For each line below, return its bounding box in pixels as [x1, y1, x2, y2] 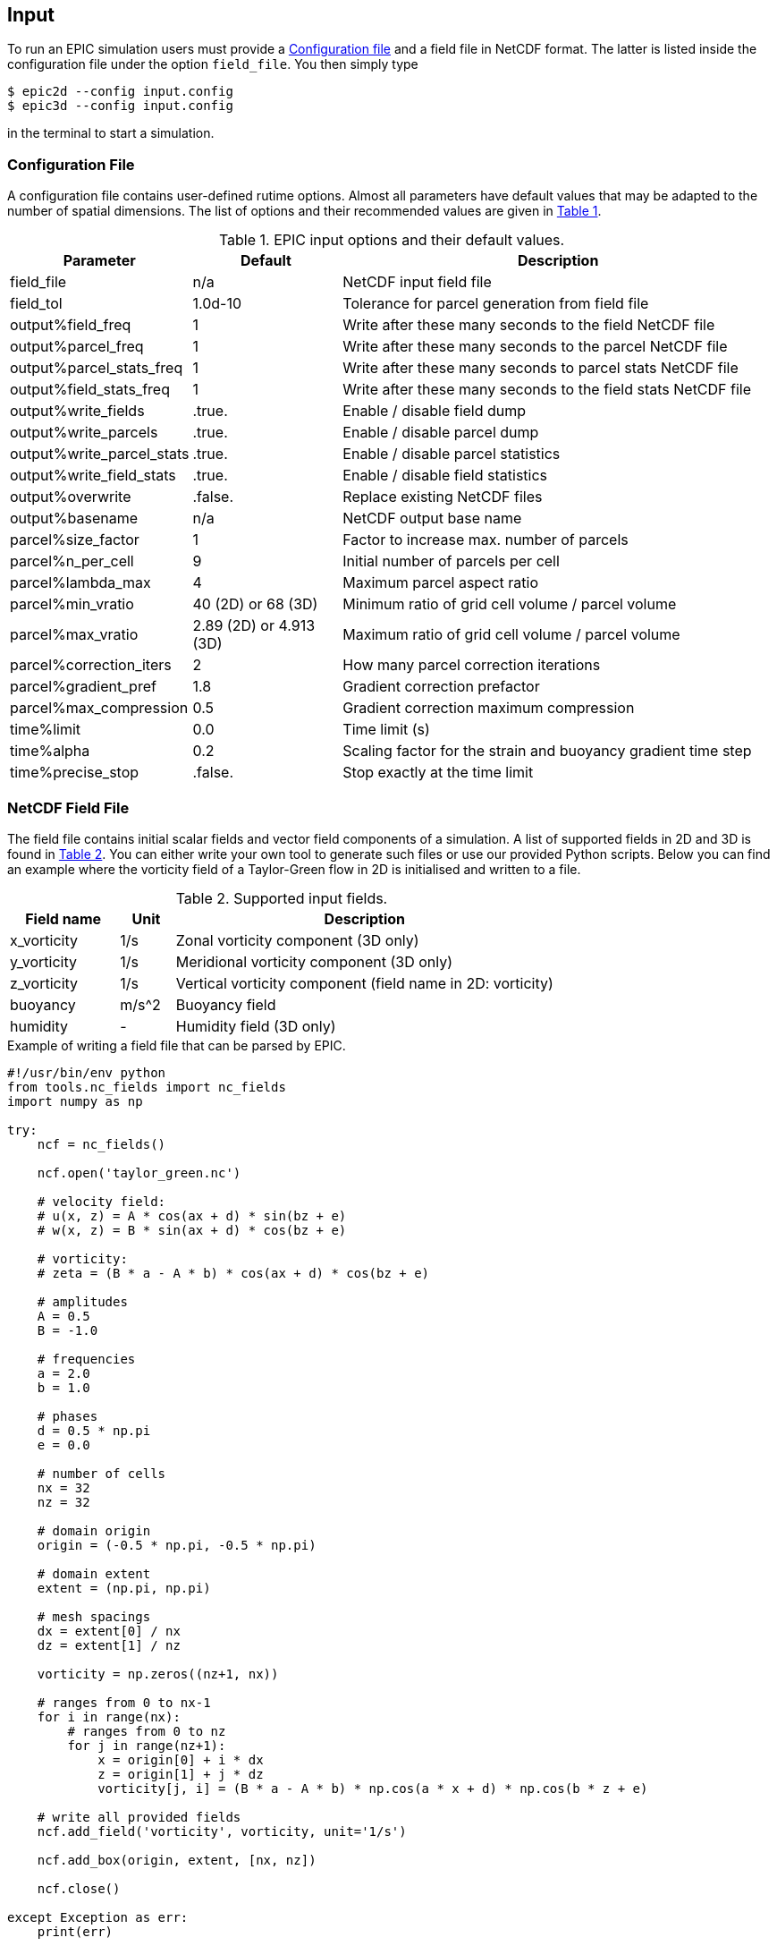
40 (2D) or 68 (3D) [192, 595, 318, 614]
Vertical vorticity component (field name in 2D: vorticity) [175, 973, 553, 992]
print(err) [37, 1924, 114, 1939]
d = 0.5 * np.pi [37, 1423, 151, 1438]
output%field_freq [10, 316, 131, 335]
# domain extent [37, 1566, 151, 1581]
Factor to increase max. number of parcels [342, 531, 629, 549]
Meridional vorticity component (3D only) [175, 952, 453, 971]
